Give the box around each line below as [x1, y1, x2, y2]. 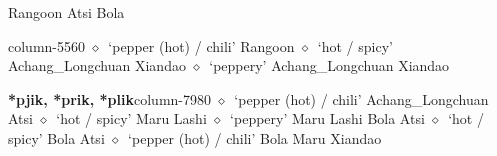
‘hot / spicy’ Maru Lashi [56, 108, 207, 129]
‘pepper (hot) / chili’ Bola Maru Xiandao [128, 127, 382, 148]
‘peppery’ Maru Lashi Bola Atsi [230, 108, 425, 129]
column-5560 [8, 35, 85, 56]
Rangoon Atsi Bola [8, 2, 125, 22]
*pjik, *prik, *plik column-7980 [8, 88, 211, 109]
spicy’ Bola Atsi [8, 127, 105, 148]
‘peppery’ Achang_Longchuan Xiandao [209, 55, 450, 76]
